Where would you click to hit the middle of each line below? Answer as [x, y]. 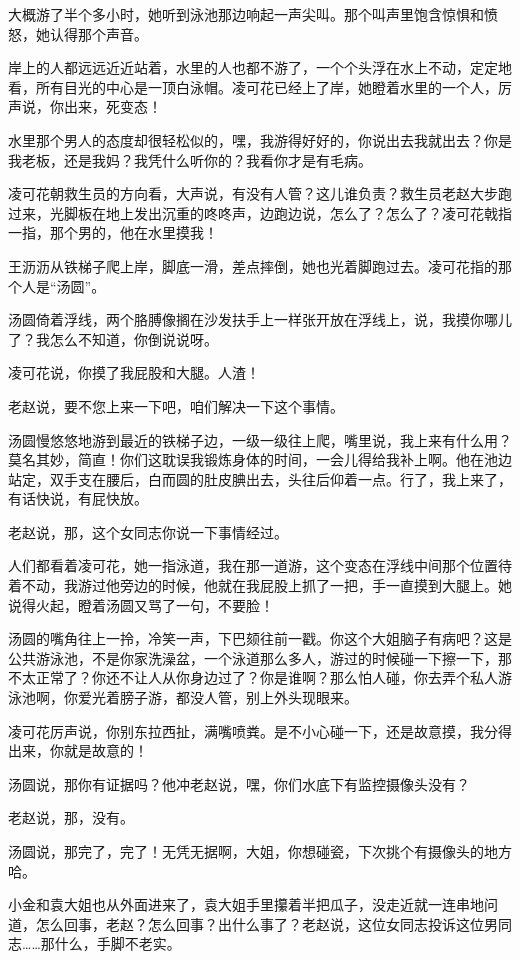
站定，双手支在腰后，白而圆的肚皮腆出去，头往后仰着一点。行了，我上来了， [260, 478]
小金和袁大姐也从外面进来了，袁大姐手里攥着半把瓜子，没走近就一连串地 [246, 904]
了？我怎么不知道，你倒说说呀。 [113, 338]
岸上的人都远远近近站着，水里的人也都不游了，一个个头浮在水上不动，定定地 [260, 67]
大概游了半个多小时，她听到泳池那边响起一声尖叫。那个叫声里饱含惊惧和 [246, 14]
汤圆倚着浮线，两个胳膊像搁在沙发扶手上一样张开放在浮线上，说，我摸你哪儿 [260, 319]
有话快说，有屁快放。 [78, 498]
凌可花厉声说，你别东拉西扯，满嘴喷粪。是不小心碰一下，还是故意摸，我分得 [260, 730]
